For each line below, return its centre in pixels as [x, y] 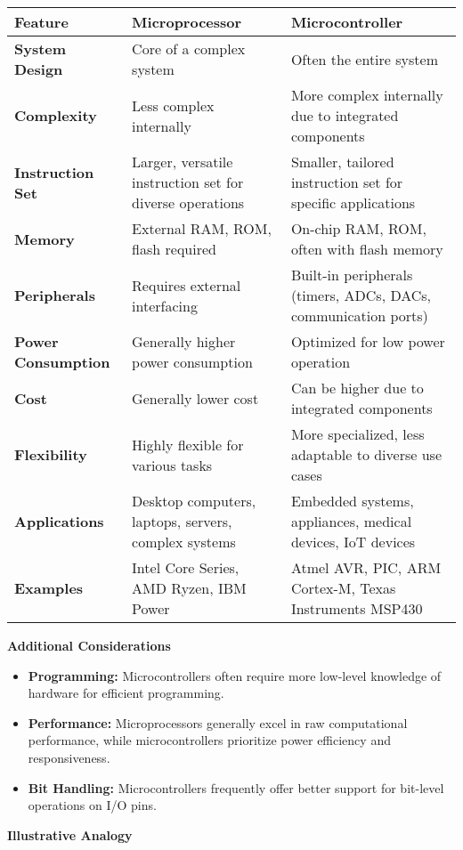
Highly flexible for [188, 444]
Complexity [56, 115]
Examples [49, 588]
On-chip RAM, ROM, [358, 228]
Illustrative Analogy [70, 834]
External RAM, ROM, [202, 228]
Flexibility [51, 454]
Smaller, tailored [342, 162]
